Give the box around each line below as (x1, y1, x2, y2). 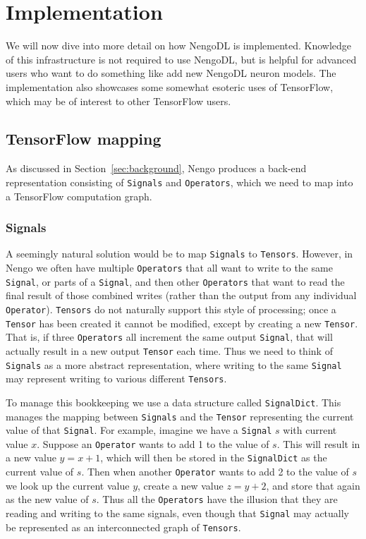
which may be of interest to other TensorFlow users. (6, 93, 231, 108)
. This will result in (276, 436, 360, 451)
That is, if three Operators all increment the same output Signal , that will (6, 329, 333, 344)
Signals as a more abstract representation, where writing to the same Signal (6, 357, 342, 372)
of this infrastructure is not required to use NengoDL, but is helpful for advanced (6, 52, 357, 66)
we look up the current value (6, 478, 130, 492)
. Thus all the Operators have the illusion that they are (96, 492, 338, 507)
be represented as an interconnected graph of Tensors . (6, 519, 241, 534)
